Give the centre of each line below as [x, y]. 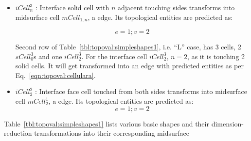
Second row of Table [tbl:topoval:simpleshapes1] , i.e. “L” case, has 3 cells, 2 [128, 47]
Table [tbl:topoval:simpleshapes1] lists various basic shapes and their [107, 123]
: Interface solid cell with [72, 7]
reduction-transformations [43, 133]
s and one [48, 56]
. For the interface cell [114, 56]
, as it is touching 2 [216, 56]
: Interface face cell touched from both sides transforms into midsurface [141, 91]
